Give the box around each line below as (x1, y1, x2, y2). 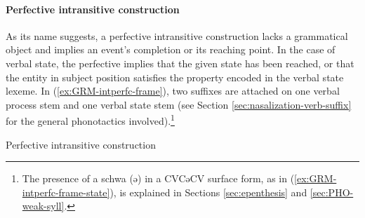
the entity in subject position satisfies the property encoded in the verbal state (6, 69, 344, 84)
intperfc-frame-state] (22, 184, 110, 199)
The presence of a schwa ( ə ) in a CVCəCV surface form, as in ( (22, 171, 295, 186)
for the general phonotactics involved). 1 (6, 111, 175, 128)
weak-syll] (22, 198, 65, 213)
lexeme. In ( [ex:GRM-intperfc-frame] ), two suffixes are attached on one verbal (6, 83, 340, 98)
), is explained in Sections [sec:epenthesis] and (109, 184, 307, 199)
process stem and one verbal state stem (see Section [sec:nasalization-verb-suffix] (6, 97, 352, 111)
